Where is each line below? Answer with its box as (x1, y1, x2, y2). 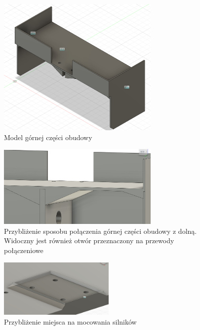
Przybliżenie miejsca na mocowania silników (4, 317, 137, 327)
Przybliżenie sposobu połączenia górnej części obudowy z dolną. (4, 225, 197, 236)
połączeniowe (4, 245, 43, 256)
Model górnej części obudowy (4, 132, 92, 142)
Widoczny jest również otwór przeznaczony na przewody (4, 235, 174, 246)
